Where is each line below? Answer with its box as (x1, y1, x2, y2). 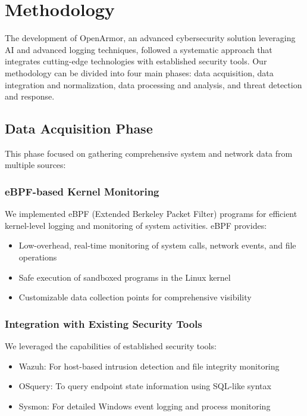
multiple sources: (5, 159, 66, 171)
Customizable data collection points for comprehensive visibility (18, 291, 252, 303)
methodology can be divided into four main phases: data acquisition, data (5, 66, 274, 79)
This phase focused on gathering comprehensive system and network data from (5, 147, 293, 159)
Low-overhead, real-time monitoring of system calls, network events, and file (18, 239, 296, 252)
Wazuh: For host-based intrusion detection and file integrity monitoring (18, 359, 280, 372)
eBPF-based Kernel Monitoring (5, 184, 159, 198)
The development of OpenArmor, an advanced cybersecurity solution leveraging (5, 32, 296, 44)
